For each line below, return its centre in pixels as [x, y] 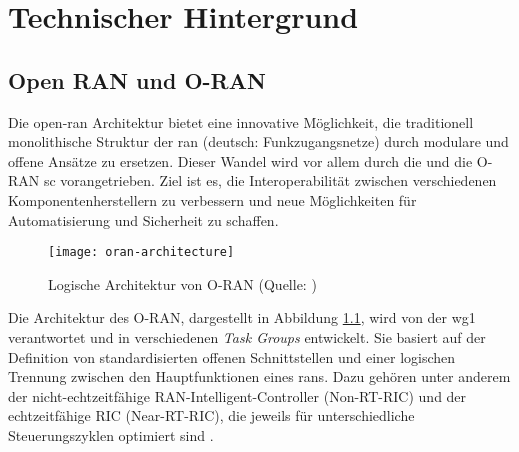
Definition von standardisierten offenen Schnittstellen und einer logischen [232, 356]
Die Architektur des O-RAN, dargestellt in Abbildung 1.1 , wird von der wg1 [242, 317]
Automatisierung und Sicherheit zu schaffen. [143, 219]
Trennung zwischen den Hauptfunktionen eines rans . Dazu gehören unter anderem [259, 376]
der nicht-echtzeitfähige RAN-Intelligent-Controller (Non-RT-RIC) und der [237, 395]
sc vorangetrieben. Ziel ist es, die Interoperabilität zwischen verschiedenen [270, 180]
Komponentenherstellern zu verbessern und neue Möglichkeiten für [212, 199]
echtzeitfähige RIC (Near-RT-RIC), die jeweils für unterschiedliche [211, 415]
